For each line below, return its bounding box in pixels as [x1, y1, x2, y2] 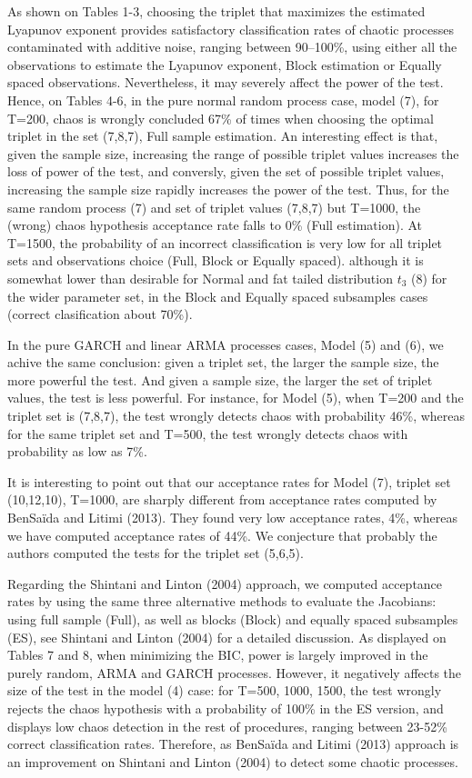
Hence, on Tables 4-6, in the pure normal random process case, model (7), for [7, 90, 439, 109]
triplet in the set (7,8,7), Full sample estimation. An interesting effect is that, [7, 126, 438, 145]
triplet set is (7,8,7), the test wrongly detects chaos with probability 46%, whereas [7, 406, 466, 425]
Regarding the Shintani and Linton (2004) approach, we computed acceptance [7, 574, 443, 593]
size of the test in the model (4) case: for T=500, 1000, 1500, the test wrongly [7, 681, 442, 700]
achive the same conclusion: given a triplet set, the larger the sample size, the [7, 353, 439, 372]
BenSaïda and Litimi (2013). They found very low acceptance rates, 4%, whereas [7, 508, 457, 527]
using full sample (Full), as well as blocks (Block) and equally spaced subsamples [7, 610, 458, 628]
